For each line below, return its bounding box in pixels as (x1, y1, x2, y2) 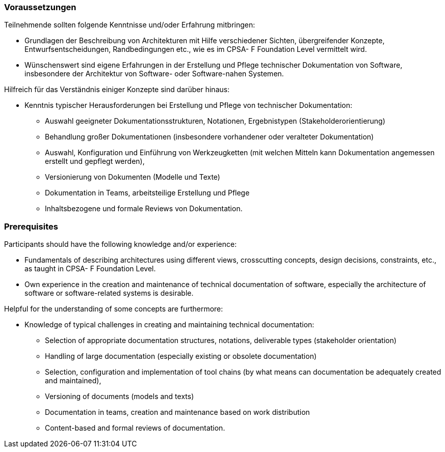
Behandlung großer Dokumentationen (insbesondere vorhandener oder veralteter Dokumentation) (45, 132, 374, 142)
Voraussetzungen (4, 2, 76, 12)
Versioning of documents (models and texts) (45, 392, 194, 401)
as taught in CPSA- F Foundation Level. (24, 264, 156, 273)
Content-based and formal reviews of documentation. (45, 423, 225, 433)
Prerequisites (4, 221, 58, 232)
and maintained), (45, 376, 101, 385)
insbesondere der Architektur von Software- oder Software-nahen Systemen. (24, 69, 284, 78)
